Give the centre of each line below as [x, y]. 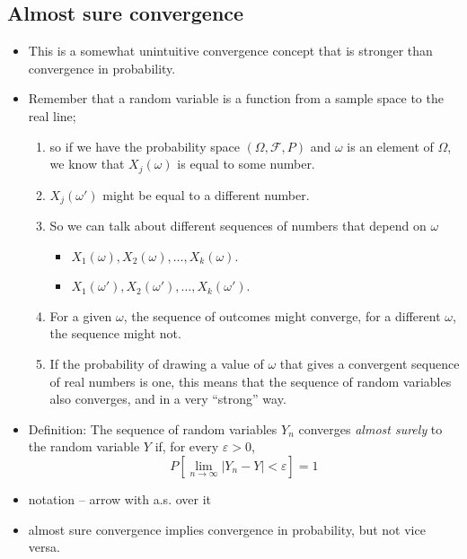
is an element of [390, 146]
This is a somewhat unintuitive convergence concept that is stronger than [230, 51]
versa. [44, 547]
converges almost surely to [370, 428]
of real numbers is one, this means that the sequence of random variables [251, 381]
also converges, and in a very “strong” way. [168, 399]
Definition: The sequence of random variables [153, 428]
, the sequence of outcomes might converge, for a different [282, 315]
